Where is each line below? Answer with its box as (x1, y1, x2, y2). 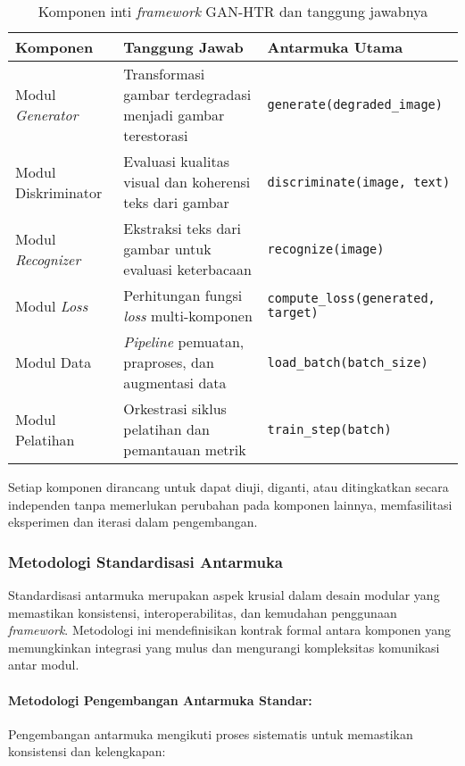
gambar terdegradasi (123, 84, 252, 104)
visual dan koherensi (123, 171, 251, 192)
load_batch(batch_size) (267, 354, 428, 370)
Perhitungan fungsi (123, 285, 243, 305)
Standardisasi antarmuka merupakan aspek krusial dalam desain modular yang (8, 586, 440, 604)
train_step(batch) (267, 421, 392, 437)
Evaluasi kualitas (123, 151, 229, 171)
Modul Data (15, 352, 92, 372)
